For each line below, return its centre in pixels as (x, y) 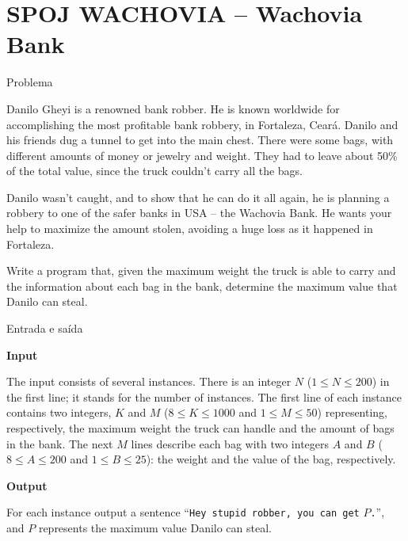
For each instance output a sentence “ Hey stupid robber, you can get (183, 512)
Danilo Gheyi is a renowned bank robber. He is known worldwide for (173, 108)
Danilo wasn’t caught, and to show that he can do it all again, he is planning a (198, 197)
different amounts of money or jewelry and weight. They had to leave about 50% (202, 155)
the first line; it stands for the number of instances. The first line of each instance (204, 396)
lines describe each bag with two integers (230, 443)
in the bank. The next (60, 443)
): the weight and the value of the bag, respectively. (271, 459)
